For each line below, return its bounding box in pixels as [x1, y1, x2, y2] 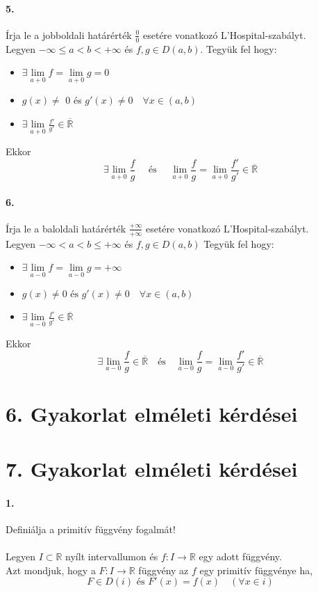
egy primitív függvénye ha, [199, 562, 313, 577]
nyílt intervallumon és [65, 548, 158, 563]
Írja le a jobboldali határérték [6, 27, 132, 42]
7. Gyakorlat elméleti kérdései [6, 454, 298, 482]
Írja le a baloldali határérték [6, 221, 126, 235]
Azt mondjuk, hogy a [6, 562, 96, 577]
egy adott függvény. [199, 548, 282, 563]
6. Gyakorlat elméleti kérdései [6, 400, 298, 428]
